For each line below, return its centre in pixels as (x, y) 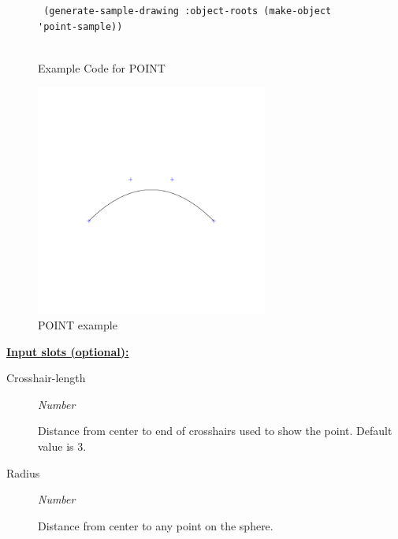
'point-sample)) (80, 26)
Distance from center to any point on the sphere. (156, 525)
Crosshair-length (46, 378)
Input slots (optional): (68, 351)
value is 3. (62, 446)
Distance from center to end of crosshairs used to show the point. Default (215, 431)
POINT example (78, 324)
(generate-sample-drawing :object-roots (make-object (188, 11)
